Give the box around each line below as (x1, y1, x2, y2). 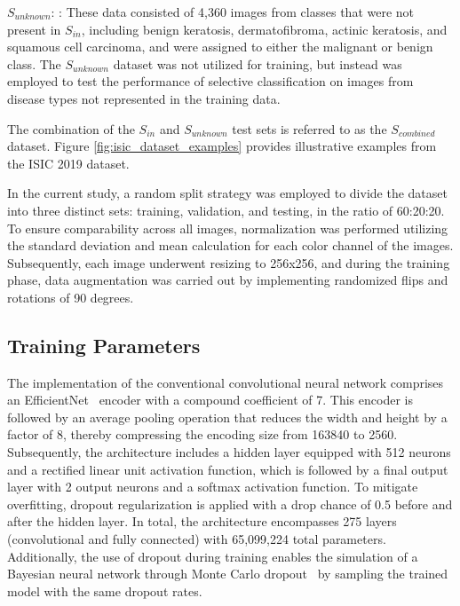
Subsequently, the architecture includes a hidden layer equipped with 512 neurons (7, 443, 451, 461)
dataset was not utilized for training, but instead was (113, 54, 402, 73)
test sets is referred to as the (232, 119, 387, 138)
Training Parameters (7, 331, 201, 358)
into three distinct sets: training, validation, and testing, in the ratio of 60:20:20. (7, 201, 445, 219)
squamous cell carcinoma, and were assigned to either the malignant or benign (7, 37, 433, 56)
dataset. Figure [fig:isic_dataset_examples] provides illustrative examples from (7, 137, 437, 155)
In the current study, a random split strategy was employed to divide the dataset (7, 184, 448, 202)
